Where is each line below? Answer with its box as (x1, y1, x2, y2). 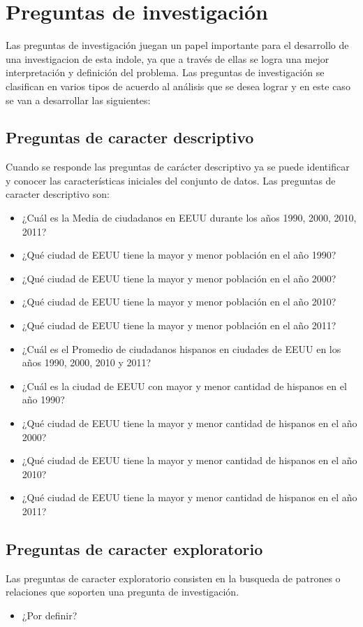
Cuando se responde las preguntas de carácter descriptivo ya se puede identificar (6, 159, 350, 174)
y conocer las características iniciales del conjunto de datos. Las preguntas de (6, 173, 336, 187)
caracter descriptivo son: (6, 187, 110, 201)
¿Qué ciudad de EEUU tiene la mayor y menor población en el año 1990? (22, 247, 336, 262)
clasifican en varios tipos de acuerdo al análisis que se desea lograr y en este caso (6, 78, 350, 93)
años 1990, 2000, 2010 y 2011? (22, 355, 151, 370)
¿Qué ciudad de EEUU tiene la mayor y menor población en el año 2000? (22, 271, 336, 285)
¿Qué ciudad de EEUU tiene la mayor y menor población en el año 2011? (22, 318, 336, 333)
